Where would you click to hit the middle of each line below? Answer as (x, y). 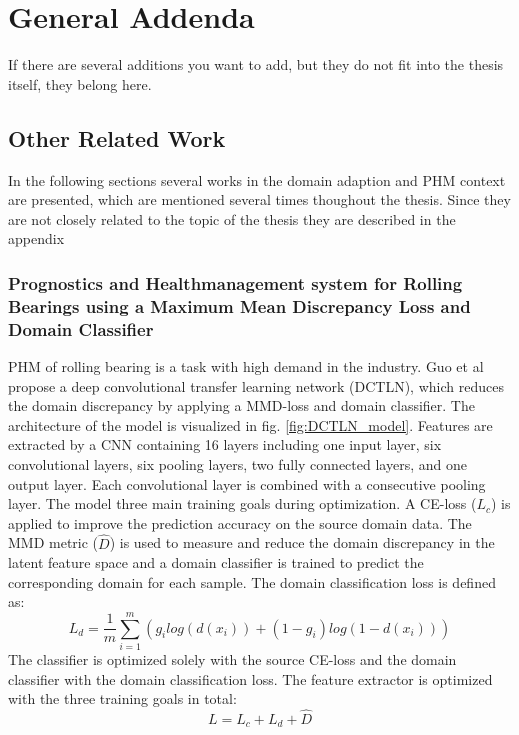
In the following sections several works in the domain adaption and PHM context (257, 179)
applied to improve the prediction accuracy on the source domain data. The (240, 522)
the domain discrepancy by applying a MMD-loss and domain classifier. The (241, 405)
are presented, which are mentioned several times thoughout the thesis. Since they (259, 199)
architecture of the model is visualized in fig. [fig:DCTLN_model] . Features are (250, 424)
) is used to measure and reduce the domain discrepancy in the (302, 542)
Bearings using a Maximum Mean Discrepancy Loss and (239, 305)
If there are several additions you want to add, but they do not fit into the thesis (256, 64)
